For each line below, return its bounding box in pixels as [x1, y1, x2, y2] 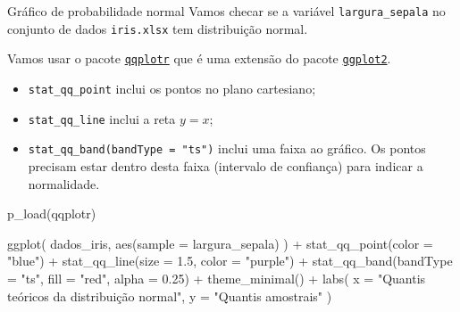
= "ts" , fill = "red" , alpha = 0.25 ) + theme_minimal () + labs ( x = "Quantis [7, 268, 426, 287]
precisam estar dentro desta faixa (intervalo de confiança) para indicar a [28, 156, 423, 175]
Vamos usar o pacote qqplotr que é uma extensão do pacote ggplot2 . [7, 49, 391, 68]
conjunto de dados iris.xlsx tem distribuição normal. [7, 19, 308, 37]
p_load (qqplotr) [7, 204, 96, 223]
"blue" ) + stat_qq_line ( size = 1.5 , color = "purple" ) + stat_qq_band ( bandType [7, 251, 453, 270]
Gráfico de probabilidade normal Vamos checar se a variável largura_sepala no [7, 2, 446, 20]
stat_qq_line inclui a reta [28, 109, 176, 127]
